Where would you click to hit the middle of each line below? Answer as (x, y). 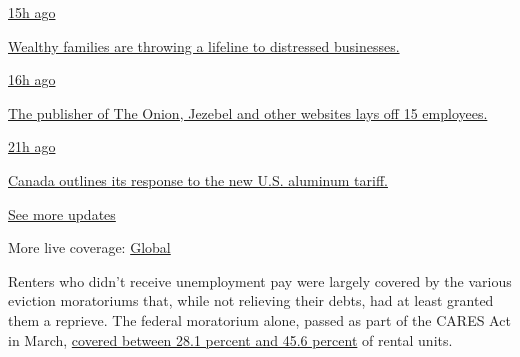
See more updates (62, 213)
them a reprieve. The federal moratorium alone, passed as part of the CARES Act (259, 319)
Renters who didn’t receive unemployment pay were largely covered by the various (260, 280)
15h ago (32, 12)
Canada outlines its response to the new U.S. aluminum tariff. (198, 179)
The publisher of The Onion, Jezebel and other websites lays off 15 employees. (248, 112)
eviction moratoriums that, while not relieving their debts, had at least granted (251, 300)
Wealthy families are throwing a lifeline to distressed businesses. (204, 45)
